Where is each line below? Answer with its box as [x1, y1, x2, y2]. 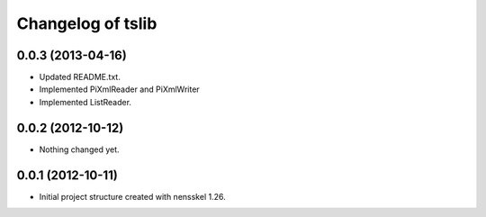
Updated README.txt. [39, 72, 121, 83]
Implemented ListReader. [39, 96, 132, 107]
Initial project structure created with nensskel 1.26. [39, 191, 226, 202]
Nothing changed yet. [39, 144, 121, 155]
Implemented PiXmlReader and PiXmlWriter [39, 84, 200, 95]
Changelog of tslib [16, 14, 157, 33]
